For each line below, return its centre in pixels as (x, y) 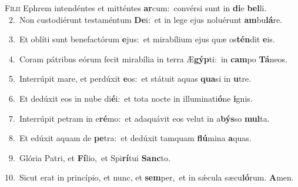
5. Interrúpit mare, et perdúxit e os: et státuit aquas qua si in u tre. (130, 79)
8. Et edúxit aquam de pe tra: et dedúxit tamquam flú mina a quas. (130, 138)
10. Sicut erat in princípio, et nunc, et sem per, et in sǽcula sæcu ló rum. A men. (149, 177)
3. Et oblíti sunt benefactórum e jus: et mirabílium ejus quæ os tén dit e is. (142, 39)
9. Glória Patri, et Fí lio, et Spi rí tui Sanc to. (89, 157)
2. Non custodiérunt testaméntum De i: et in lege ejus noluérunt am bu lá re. (145, 19)
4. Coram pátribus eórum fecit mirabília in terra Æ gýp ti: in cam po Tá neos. (148, 59)
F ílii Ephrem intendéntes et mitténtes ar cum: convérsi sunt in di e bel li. (136, 8)
